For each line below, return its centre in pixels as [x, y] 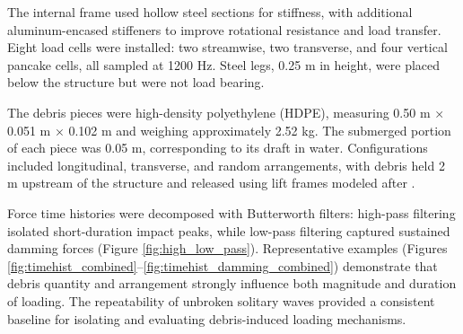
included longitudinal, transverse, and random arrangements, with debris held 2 [226, 165]
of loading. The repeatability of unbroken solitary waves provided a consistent [221, 300]
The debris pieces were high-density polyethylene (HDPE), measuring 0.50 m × [226, 112]
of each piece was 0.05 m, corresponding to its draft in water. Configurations [218, 148]
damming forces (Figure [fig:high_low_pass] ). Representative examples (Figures [227, 248]
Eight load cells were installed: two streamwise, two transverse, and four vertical [227, 47]
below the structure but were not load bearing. [136, 82]
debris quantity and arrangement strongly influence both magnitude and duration [232, 283]
